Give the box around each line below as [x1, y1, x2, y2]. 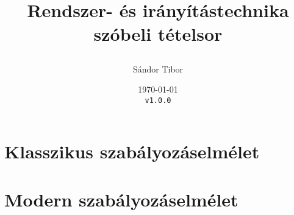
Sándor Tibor [132, 62, 184, 75]
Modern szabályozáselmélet [4, 186, 238, 211]
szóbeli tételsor [93, 21, 223, 46]
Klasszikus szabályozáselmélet [4, 139, 260, 164]
